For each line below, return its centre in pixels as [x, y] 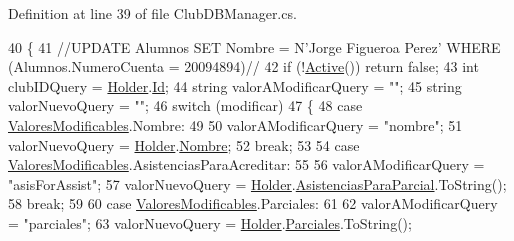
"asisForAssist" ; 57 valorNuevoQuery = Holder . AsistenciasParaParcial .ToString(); [257, 183]
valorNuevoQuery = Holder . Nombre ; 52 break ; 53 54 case [184, 144]
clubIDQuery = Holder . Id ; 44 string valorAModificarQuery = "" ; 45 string [235, 85]
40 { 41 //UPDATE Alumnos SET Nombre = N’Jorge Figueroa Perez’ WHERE [254, 46]
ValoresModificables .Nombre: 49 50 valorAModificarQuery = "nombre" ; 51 [235, 124]
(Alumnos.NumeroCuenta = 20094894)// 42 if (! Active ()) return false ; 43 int [243, 66]
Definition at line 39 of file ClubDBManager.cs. [152, 13]
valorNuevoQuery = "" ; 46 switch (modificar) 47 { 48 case [185, 105]
